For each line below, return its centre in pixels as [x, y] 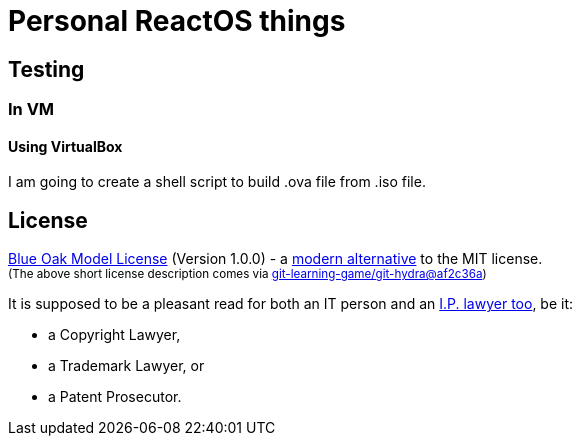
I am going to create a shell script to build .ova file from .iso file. [217, 182]
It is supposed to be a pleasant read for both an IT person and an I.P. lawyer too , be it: [291, 304]
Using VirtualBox [65, 146]
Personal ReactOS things [177, 21]
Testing [46, 69]
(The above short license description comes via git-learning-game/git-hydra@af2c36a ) [247, 274]
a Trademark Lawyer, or [126, 366]
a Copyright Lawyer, [114, 335]
